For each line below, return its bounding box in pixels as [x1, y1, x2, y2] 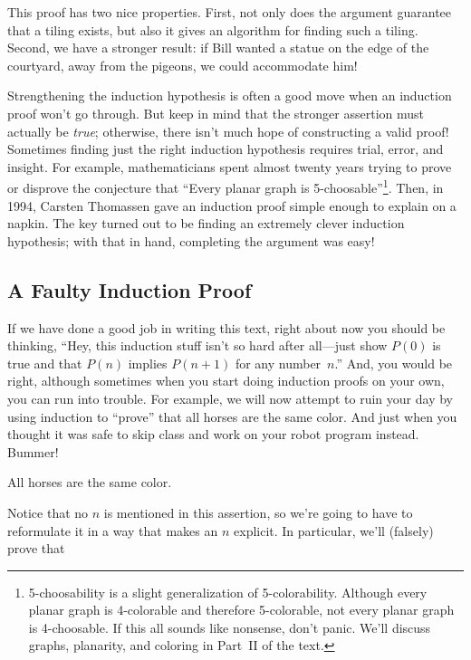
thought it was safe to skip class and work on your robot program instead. [7, 425, 419, 444]
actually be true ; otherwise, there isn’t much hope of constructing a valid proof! [7, 121, 449, 140]
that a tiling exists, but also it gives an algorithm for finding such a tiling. [7, 20, 418, 39]
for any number [235, 353, 322, 372]
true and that [7, 353, 82, 372]
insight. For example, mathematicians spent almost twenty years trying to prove [7, 157, 452, 176]
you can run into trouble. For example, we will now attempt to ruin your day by [7, 388, 453, 407]
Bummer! [7, 442, 59, 461]
